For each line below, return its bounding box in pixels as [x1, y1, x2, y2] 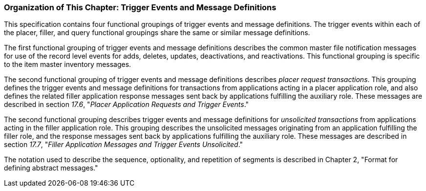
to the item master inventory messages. [4, 60, 131, 69]
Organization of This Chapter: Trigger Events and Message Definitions [4, 2, 277, 12]
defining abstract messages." [4, 164, 98, 172]
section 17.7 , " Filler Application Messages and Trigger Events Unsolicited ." [4, 140, 243, 149]
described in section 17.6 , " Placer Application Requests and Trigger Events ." [4, 100, 249, 109]
